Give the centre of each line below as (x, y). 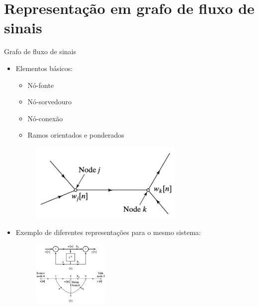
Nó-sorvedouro (50, 102)
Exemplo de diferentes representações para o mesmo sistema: (108, 232)
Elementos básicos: (44, 68)
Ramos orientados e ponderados (76, 135)
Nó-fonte (41, 85)
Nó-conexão (45, 118)
